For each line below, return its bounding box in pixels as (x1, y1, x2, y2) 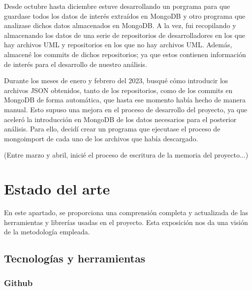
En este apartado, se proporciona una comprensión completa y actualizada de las (4, 207, 249, 218)
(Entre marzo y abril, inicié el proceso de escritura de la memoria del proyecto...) (4, 150, 249, 160)
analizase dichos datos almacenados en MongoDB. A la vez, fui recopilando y (4, 20, 236, 31)
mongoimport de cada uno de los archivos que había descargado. (4, 133, 198, 143)
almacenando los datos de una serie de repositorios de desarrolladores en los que (4, 30, 246, 40)
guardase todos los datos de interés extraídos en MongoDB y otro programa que (4, 10, 246, 21)
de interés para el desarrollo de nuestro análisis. (4, 59, 147, 69)
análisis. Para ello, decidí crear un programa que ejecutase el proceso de (4, 124, 220, 134)
